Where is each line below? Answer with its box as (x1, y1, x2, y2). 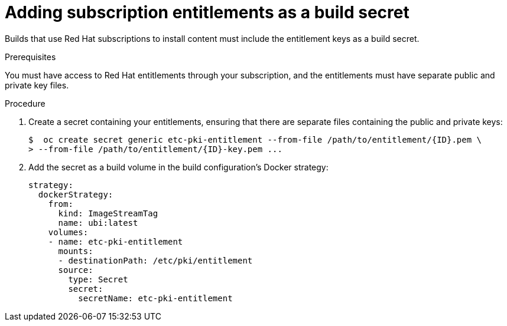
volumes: (48, 227, 89, 237)
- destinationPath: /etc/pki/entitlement (58, 255, 253, 265)
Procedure (5, 98, 45, 108)
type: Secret (68, 274, 128, 284)
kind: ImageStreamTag (58, 208, 158, 218)
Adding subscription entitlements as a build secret (5, 2, 409, 22)
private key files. (5, 80, 69, 90)
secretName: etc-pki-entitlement (78, 293, 233, 303)
